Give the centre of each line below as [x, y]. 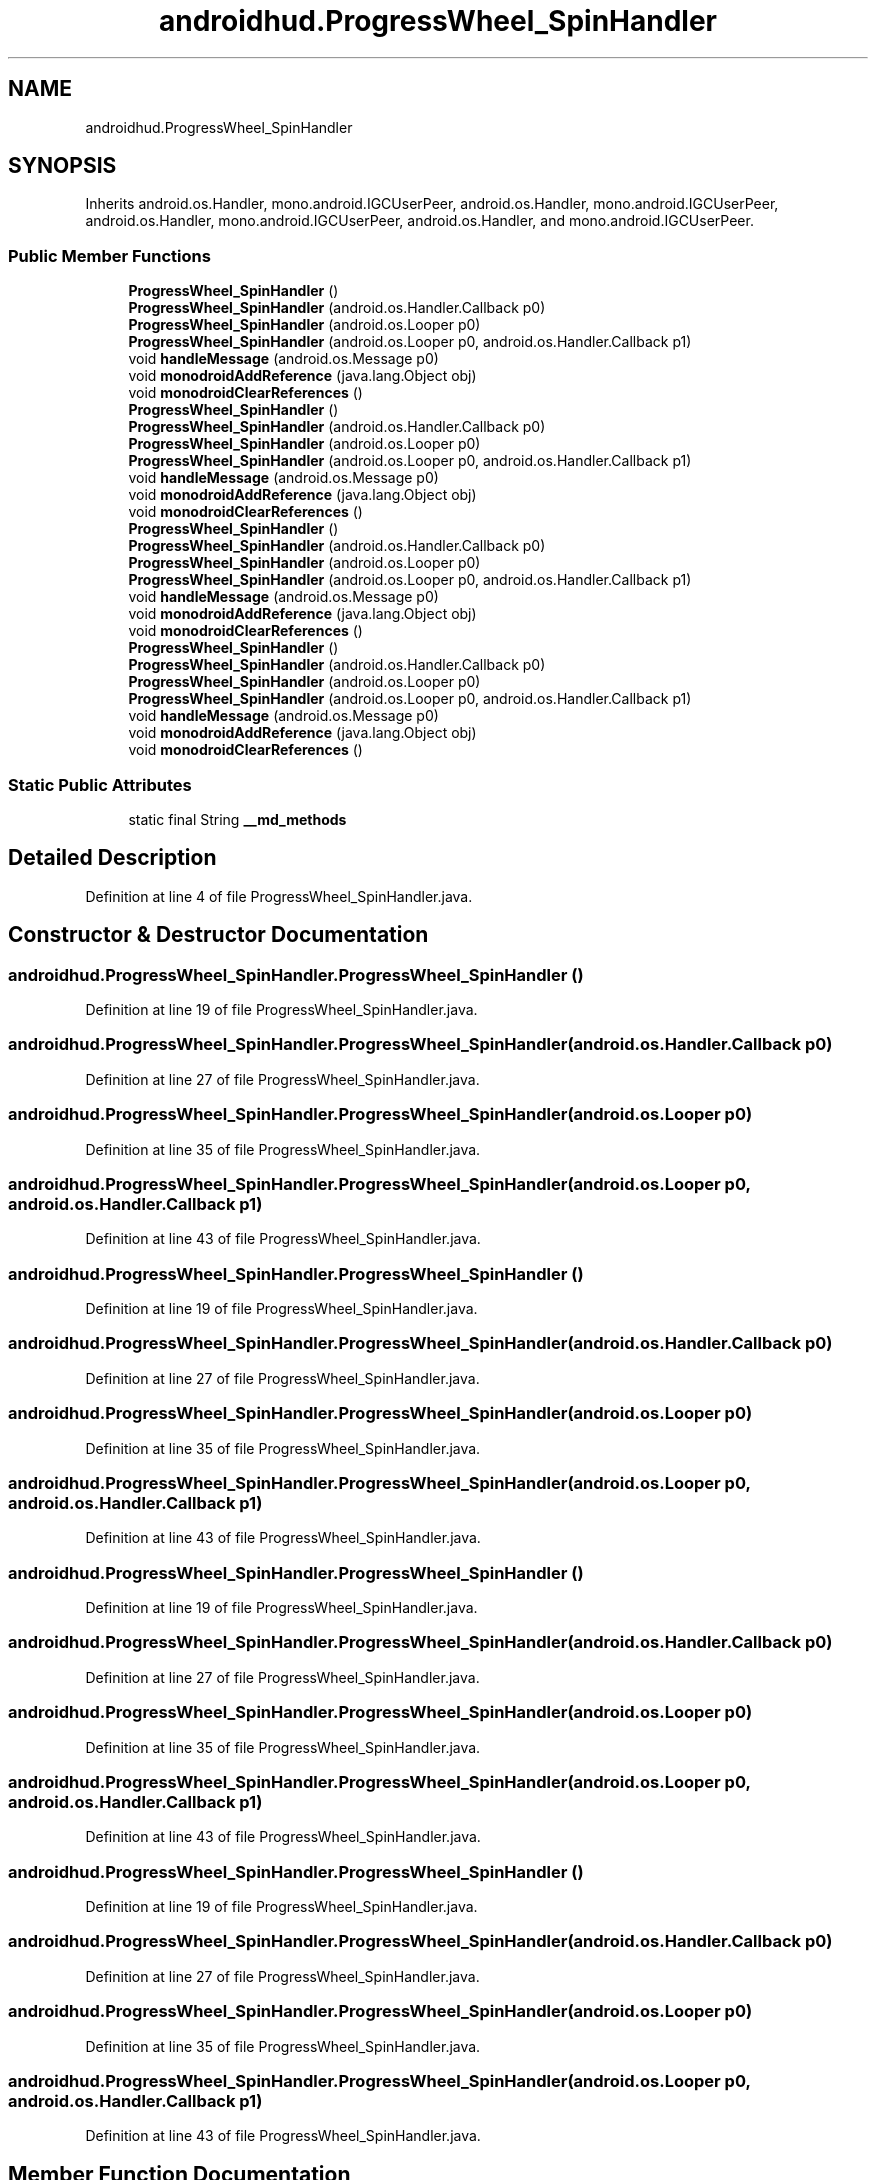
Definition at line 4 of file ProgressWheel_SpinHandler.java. [279, 896]
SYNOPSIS [62, 166]
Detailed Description [112, 858]
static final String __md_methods [237, 819]
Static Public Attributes [100, 784]
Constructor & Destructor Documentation [218, 935]
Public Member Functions [109, 255]
